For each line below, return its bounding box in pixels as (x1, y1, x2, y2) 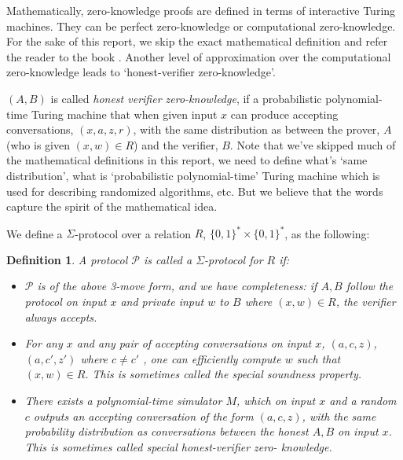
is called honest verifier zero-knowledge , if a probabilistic (50, 90, 322, 106)
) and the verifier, (134, 136, 218, 153)
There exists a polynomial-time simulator (24, 392, 222, 408)
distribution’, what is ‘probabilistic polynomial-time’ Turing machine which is (6, 167, 380, 183)
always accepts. (24, 308, 97, 325)
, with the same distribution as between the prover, (133, 121, 380, 138)
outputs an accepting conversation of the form (33, 407, 254, 424)
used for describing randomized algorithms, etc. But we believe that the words (6, 182, 383, 199)
